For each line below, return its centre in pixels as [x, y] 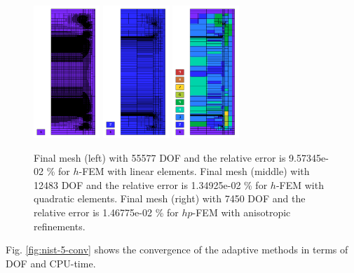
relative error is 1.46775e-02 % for [106, 212]
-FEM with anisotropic [241, 212]
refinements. [60, 226]
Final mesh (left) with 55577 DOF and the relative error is [160, 157]
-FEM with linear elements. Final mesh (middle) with [194, 171]
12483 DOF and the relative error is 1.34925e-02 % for [151, 184]
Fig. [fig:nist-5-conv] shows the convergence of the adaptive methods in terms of [177, 250]
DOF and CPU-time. [51, 263]
